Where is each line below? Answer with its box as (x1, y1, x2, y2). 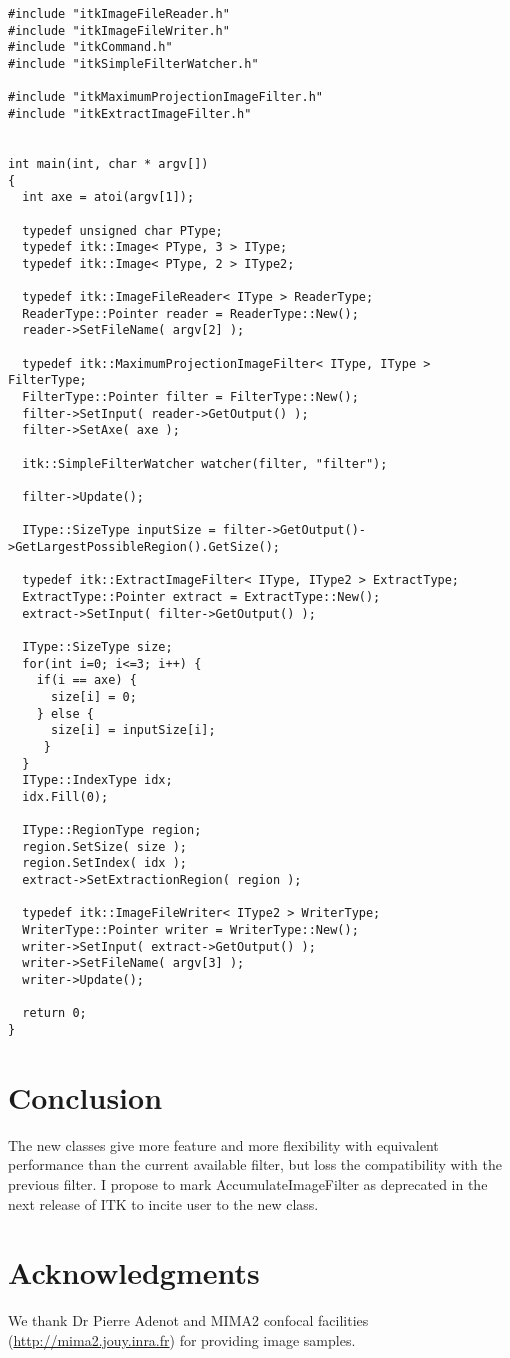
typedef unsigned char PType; (22, 223, 223, 238)
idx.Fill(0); (22, 789, 109, 804)
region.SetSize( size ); (22, 839, 187, 854)
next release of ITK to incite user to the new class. (8, 1193, 319, 1214)
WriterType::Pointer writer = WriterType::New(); (22, 923, 359, 938)
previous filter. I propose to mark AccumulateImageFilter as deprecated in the (8, 1174, 488, 1194)
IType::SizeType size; (22, 639, 173, 654)
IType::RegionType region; (22, 823, 202, 838)
